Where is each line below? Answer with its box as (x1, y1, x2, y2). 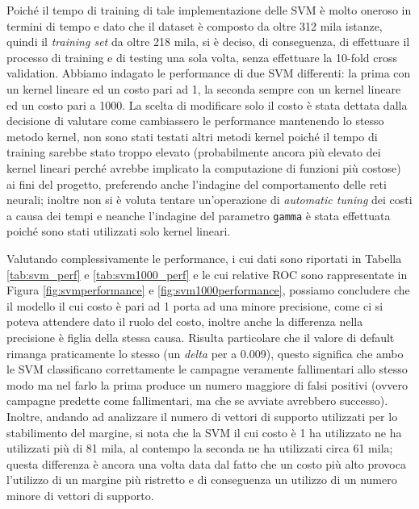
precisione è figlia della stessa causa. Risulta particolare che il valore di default (6, 328, 395, 345)
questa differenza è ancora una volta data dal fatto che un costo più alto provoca (6, 455, 406, 472)
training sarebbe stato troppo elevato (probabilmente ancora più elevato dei (6, 144, 381, 161)
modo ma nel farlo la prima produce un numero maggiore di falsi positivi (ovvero (6, 376, 409, 393)
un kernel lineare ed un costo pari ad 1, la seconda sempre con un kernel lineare (6, 80, 401, 97)
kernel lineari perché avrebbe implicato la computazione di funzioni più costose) (6, 159, 401, 176)
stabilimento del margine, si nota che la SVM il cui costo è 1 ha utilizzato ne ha (6, 423, 402, 440)
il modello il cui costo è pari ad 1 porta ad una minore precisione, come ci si (6, 297, 383, 314)
